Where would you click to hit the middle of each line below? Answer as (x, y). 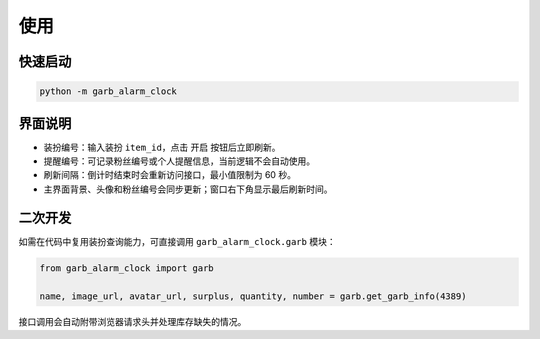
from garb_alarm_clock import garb (126, 268)
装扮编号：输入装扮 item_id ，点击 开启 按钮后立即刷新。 (162, 147)
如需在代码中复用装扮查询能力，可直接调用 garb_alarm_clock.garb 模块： (177, 241)
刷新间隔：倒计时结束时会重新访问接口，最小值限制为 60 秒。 (170, 175)
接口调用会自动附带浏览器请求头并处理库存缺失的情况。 (132, 322)
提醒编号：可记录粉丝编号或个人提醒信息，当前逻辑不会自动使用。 (179, 161)
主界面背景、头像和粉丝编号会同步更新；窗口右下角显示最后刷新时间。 (188, 189)
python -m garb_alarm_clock (108, 91)
